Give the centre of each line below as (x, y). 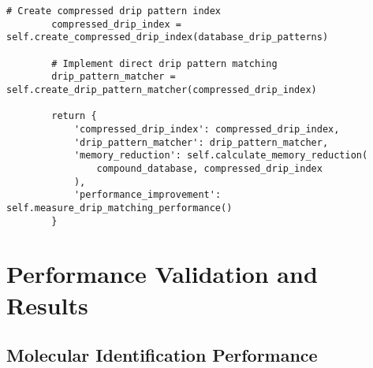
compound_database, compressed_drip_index (209, 168)
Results (47, 305)
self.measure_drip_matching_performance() (119, 208)
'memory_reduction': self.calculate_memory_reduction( (221, 156)
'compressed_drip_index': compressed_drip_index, (207, 129)
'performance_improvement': (147, 195)
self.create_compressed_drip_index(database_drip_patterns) (168, 37)
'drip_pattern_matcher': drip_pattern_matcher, (201, 142)
